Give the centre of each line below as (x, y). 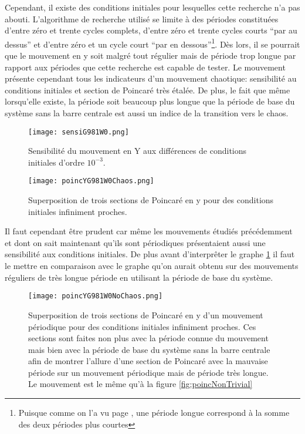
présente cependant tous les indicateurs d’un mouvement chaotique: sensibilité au (151, 78)
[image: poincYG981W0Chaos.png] (91, 181)
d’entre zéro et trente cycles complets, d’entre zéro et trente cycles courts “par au (151, 30)
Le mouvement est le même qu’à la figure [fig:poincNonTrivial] (140, 384)
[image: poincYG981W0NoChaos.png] (96, 296)
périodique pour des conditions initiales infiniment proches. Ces (142, 326)
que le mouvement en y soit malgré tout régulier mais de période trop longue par (150, 55)
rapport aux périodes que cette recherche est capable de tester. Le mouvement (145, 67)
